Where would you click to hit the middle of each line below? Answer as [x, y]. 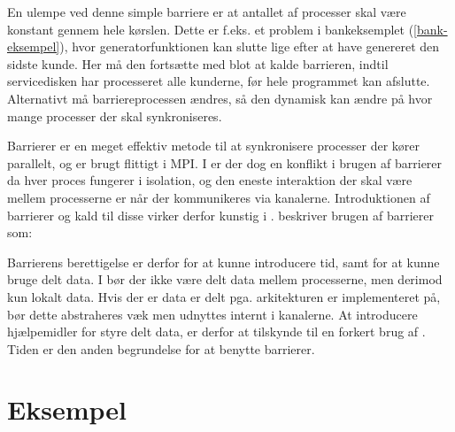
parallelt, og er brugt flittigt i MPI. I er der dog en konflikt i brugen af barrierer [225, 162]
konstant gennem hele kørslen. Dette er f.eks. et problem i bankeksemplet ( [211, 29]
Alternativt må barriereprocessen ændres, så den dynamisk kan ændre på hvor [220, 98]
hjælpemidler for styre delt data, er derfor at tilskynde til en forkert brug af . [216, 332]
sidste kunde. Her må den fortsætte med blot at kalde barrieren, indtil [198, 63]
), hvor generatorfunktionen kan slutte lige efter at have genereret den [250, 46]
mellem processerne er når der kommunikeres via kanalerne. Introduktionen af [219, 197]
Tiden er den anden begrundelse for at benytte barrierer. [161, 348]
